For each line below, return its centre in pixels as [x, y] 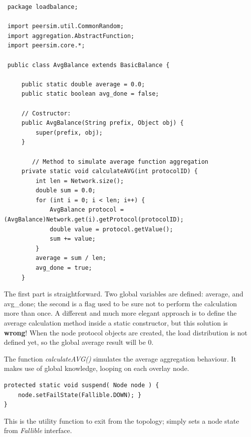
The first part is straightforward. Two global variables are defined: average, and [124, 294]
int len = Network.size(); [80, 181]
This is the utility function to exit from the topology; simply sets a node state [122, 420]
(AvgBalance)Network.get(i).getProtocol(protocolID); [94, 220]
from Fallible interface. [38, 430]
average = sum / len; [71, 258]
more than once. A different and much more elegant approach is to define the [120, 313]
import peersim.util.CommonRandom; [66, 26]
